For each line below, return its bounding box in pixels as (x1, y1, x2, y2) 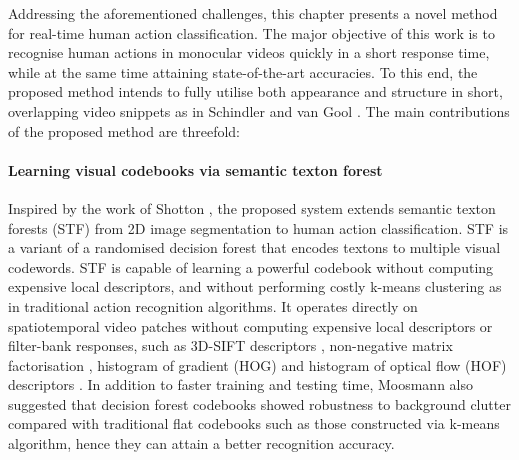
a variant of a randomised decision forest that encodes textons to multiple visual (8, 237, 501, 258)
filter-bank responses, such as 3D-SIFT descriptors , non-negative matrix (8, 335, 453, 356)
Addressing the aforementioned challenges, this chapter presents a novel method (8, 3, 498, 23)
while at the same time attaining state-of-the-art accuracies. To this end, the (8, 61, 478, 82)
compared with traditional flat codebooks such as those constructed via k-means (8, 413, 500, 434)
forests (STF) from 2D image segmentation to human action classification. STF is (8, 217, 509, 238)
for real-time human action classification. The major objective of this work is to (8, 22, 495, 43)
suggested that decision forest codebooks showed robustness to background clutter (8, 393, 511, 414)
